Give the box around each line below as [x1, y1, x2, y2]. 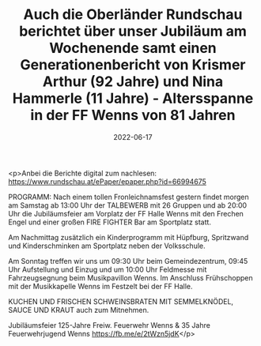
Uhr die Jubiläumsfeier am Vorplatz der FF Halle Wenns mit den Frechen [8, 209, 244, 218]
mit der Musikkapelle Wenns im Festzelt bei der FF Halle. [8, 281, 193, 291]
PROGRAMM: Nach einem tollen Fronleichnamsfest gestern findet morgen [8, 192, 249, 201]
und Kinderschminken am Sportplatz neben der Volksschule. [8, 241, 206, 250]
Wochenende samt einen [48, 39, 217, 57]
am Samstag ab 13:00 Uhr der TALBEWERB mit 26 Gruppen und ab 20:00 [8, 200, 248, 210]
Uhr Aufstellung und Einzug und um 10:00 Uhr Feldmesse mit [8, 265, 207, 274]
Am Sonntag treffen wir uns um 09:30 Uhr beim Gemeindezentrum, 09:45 [8, 256, 248, 265]
